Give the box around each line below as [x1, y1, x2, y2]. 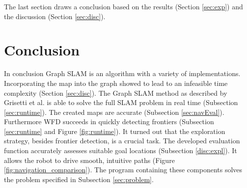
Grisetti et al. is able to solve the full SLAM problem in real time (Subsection [4, 97, 238, 107]
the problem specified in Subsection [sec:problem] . [4, 174, 154, 184]
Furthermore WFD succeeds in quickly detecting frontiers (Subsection [4, 116, 214, 127]
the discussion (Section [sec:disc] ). [4, 11, 106, 21]
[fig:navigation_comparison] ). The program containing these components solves [4, 164, 243, 175]
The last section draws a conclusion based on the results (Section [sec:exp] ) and [4, 1, 243, 11]
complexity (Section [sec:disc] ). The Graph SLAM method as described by [4, 87, 227, 98]
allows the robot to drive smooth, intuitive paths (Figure [4, 155, 175, 165]
